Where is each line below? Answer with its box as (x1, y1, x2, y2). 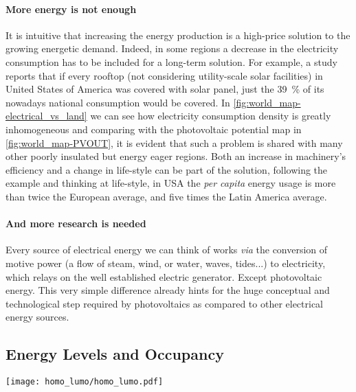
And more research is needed (5, 216, 146, 231)
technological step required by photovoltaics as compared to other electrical (5, 296, 324, 310)
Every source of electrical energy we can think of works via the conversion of (5, 242, 328, 257)
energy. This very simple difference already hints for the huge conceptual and (5, 283, 330, 297)
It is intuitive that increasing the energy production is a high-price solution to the (5, 27, 351, 42)
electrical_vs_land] (5, 108, 87, 123)
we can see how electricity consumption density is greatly (90, 108, 331, 123)
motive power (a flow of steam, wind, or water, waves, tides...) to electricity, (5, 255, 326, 270)
